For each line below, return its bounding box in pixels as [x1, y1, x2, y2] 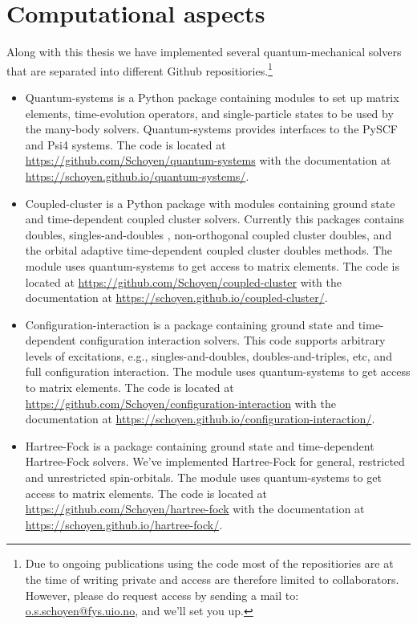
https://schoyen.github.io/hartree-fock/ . [25, 516, 223, 532]
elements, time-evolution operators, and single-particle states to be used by [25, 104, 394, 121]
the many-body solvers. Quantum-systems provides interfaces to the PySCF [25, 120, 398, 137]
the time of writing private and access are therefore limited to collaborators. [25, 571, 399, 587]
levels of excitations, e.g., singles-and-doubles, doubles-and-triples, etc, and [25, 347, 392, 364]
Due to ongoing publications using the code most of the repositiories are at [25, 555, 394, 572]
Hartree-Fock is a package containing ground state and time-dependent [25, 437, 374, 454]
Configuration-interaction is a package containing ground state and [25, 316, 354, 332]
